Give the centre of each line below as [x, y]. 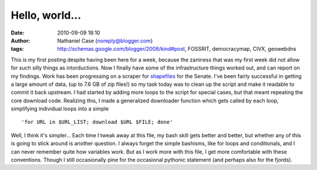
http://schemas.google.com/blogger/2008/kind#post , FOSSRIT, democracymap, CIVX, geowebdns [177, 49]
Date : [18, 33]
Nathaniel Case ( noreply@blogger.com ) [105, 40]
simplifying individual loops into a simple [60, 109]
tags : [17, 49]
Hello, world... [46, 15]
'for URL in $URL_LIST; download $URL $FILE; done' [97, 122]
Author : [21, 40]
